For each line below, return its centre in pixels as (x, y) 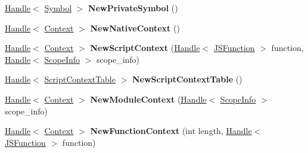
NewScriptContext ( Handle (145, 48)
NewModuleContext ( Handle (148, 99)
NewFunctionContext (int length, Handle (171, 131)
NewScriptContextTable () (187, 79)
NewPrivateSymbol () (133, 8)
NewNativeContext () (135, 28)
